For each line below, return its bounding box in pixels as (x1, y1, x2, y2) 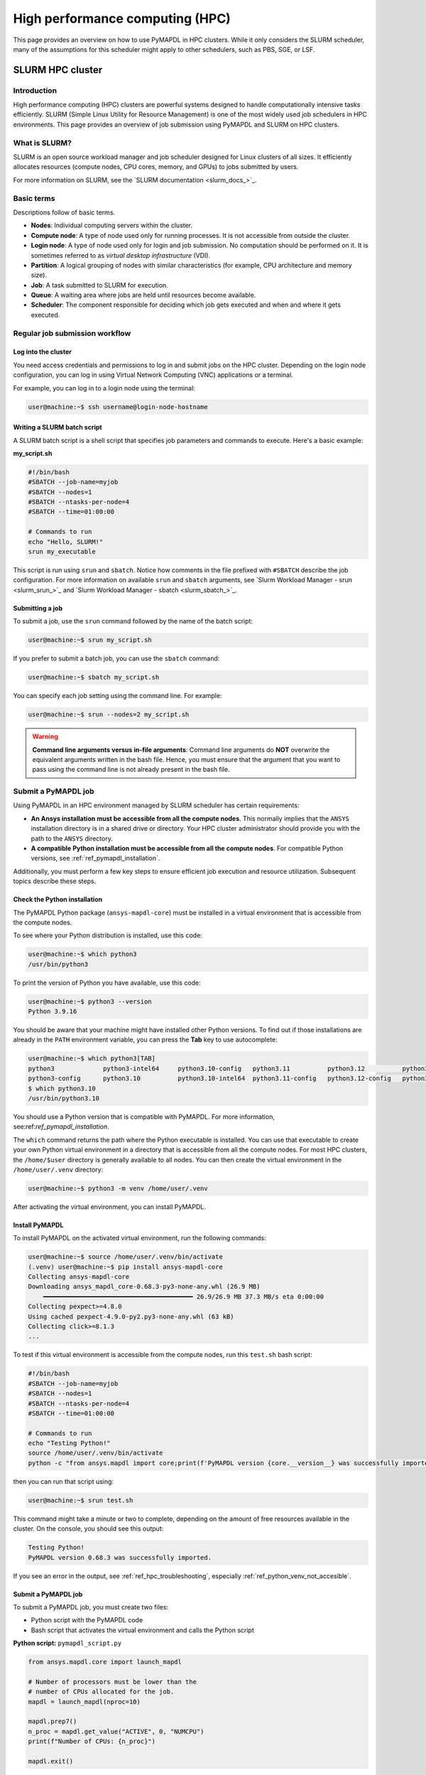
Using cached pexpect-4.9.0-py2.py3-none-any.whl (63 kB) (28, 1312, 234, 1321)
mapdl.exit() (28, 1757, 74, 1766)
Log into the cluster (13, 348, 72, 356)
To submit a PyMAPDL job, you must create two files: (13, 1602, 169, 1611)
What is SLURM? (13, 138, 72, 148)
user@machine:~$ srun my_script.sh (28, 636, 152, 644)
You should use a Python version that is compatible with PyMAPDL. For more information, (13, 1112, 275, 1121)
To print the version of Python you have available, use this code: (13, 978, 202, 987)
